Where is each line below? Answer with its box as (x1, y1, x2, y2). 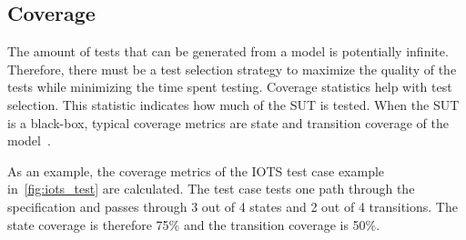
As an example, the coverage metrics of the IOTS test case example (7, 161, 385, 180)
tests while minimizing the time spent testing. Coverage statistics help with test (7, 77, 452, 96)
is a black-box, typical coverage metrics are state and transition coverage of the (7, 113, 450, 132)
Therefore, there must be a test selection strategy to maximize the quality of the (7, 59, 457, 78)
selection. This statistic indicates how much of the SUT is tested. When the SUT (7, 95, 460, 114)
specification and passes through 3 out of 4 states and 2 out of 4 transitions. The (7, 196, 458, 215)
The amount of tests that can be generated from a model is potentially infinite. (7, 42, 449, 61)
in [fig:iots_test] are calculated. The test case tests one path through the (7, 179, 415, 198)
